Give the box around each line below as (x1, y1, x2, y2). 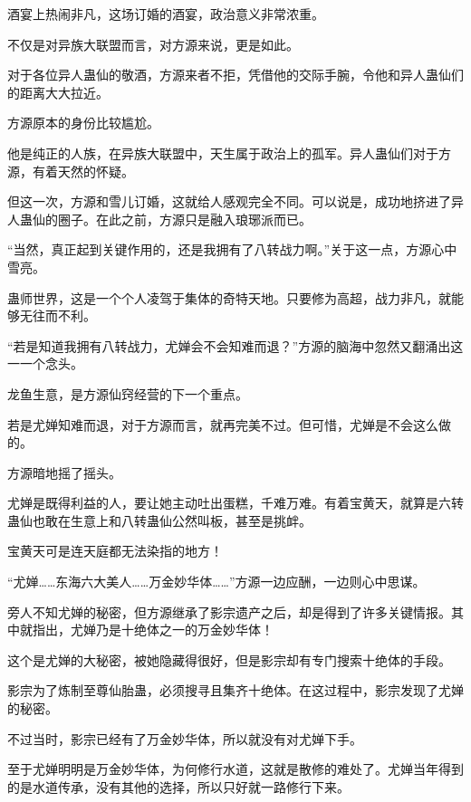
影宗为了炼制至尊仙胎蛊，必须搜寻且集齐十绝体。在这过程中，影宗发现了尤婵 (7, 681, 464, 700)
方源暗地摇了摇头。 (7, 463, 121, 482)
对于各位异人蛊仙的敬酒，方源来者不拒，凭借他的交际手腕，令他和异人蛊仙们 (7, 65, 464, 84)
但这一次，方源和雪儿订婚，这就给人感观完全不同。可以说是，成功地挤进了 (7, 192, 451, 211)
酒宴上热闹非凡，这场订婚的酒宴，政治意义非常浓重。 (7, 5, 324, 23)
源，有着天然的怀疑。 (7, 161, 134, 180)
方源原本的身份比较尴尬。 (7, 113, 159, 132)
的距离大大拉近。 (7, 82, 109, 101)
